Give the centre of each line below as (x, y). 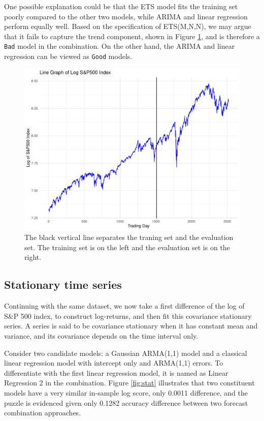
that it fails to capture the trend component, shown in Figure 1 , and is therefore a (132, 36)
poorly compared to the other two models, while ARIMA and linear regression (126, 16)
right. (33, 257)
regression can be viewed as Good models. (68, 56)
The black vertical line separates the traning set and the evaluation (129, 237)
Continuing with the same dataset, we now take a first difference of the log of (124, 306)
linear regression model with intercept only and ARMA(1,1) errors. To (114, 363)
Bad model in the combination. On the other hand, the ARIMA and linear (120, 46)
